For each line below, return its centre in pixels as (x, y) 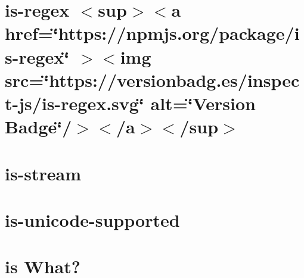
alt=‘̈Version (203, 103)
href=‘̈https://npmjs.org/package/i (152, 33)
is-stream (43, 173)
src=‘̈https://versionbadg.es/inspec (152, 79)
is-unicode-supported (92, 219)
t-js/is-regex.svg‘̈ (75, 103)
